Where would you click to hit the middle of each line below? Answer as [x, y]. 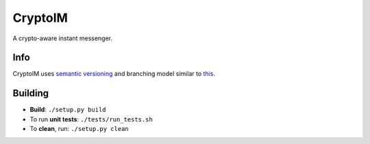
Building [31, 93]
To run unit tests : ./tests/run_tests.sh [91, 119]
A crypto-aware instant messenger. [63, 38]
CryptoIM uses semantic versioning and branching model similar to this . [114, 74]
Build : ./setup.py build [68, 110]
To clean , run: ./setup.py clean [79, 129]
